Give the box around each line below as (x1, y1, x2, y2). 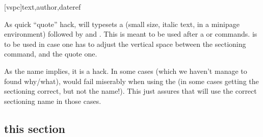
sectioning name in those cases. (4, 95, 101, 106)
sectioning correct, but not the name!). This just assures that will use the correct (4, 86, 257, 96)
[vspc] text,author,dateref (4, 2, 81, 12)
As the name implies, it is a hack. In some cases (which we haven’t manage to (4, 65, 247, 76)
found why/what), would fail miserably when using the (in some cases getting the (4, 75, 259, 86)
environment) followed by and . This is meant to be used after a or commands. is (4, 29, 257, 39)
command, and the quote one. (4, 48, 97, 59)
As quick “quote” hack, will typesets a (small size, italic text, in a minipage (4, 18, 240, 29)
